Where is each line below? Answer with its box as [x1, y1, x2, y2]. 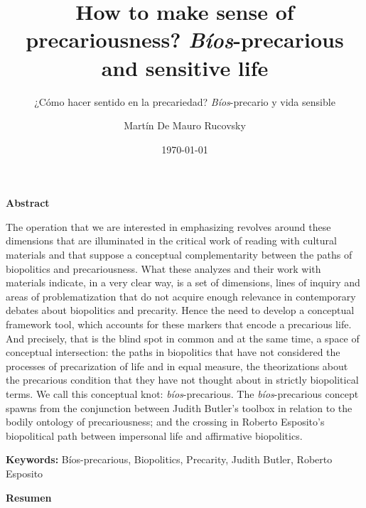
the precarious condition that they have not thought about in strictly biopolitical [6, 372, 359, 387]
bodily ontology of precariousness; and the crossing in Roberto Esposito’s [6, 414, 325, 429]
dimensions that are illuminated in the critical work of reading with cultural [6, 233, 337, 248]
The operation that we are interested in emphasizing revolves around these [6, 219, 331, 234]
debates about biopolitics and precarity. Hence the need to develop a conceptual [6, 303, 355, 318]
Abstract [6, 195, 50, 210]
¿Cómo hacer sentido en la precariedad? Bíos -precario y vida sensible [34, 94, 335, 109]
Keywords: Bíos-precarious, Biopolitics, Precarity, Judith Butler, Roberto [6, 452, 333, 467]
